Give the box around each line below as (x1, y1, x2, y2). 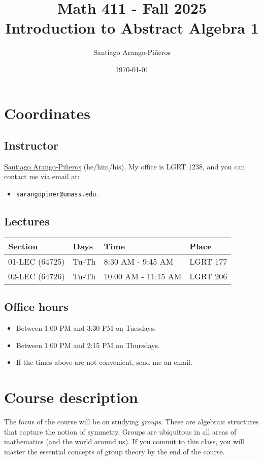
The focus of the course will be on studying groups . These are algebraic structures (4, 416, 259, 427)
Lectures (4, 213, 50, 229)
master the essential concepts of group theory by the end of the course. (4, 446, 225, 456)
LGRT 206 (189, 270, 227, 282)
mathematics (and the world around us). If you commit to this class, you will (4, 436, 244, 447)
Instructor (4, 137, 59, 153)
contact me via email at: (4, 171, 80, 182)
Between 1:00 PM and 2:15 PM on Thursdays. (16, 339, 160, 350)
